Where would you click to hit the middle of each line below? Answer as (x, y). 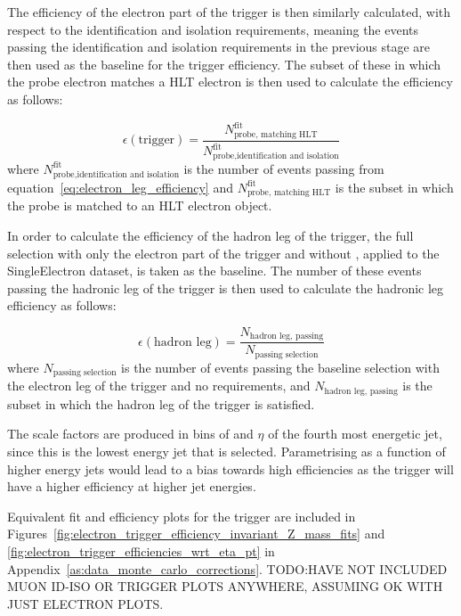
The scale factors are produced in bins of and (130, 434)
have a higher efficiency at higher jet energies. (132, 486)
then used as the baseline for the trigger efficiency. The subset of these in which (224, 64)
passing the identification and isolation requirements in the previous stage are (219, 47)
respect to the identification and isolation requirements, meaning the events (213, 29)
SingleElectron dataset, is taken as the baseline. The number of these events (214, 271)
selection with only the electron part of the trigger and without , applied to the (223, 253)
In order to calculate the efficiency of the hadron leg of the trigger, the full (210, 235)
